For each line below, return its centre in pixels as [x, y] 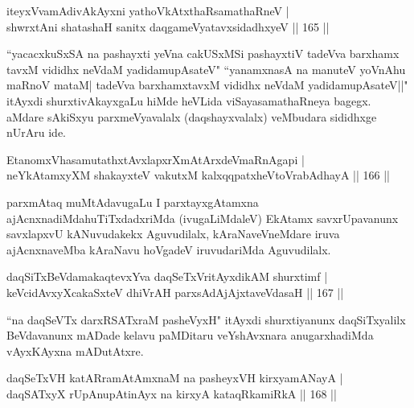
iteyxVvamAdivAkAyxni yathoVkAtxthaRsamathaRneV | [148, 10]
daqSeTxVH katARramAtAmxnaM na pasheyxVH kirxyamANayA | [175, 378]
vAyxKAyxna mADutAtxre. [75, 350]
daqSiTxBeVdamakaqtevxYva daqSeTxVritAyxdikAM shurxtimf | [167, 276]
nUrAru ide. [36, 132]
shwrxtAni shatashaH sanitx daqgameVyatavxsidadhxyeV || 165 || [168, 26]
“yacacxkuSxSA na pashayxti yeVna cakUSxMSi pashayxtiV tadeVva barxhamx [203, 54]
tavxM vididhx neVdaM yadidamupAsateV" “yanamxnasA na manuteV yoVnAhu [206, 69]
